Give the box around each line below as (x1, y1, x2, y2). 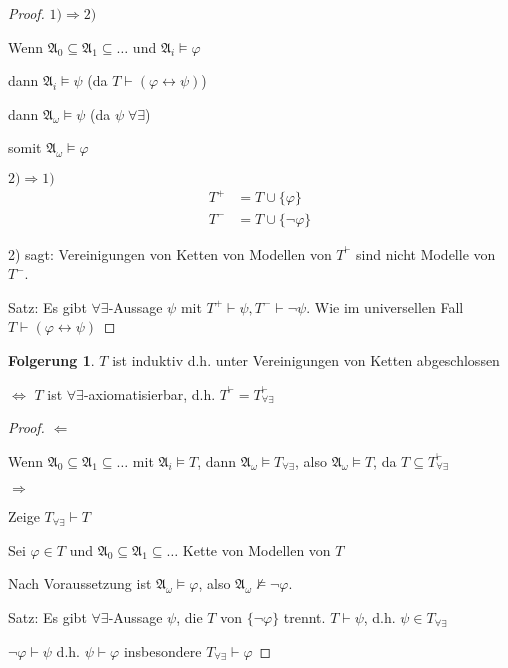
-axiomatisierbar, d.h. (83, 383, 216, 404)
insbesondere (123, 640, 202, 661)
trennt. (283, 607, 326, 628)
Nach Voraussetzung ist (8, 573, 152, 594)
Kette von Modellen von (182, 539, 331, 560)
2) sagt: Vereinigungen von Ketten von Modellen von (8, 243, 332, 264)
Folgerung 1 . (8, 349, 95, 370)
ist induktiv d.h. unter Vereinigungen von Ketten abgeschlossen (112, 349, 500, 370)
